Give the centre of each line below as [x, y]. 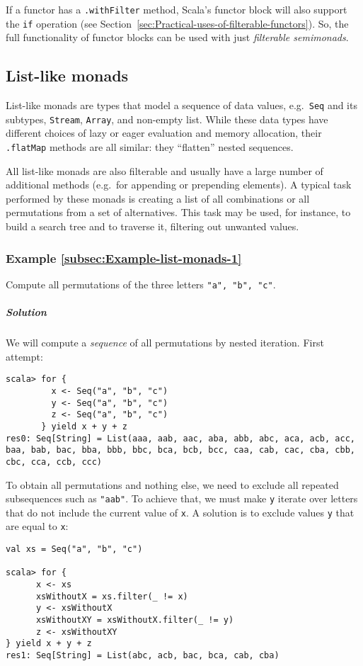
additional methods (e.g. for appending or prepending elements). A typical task [179, 185]
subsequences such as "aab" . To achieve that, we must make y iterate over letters [182, 498]
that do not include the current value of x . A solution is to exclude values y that [180, 512]
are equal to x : [37, 526]
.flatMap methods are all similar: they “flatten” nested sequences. [150, 147]
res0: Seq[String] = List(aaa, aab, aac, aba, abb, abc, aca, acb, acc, [180, 438]
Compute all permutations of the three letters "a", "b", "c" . [141, 284]
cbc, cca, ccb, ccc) [54, 462]
